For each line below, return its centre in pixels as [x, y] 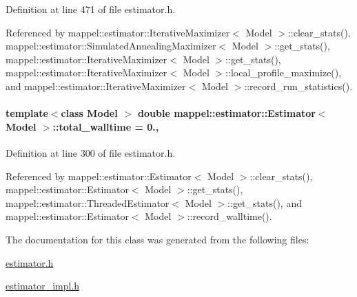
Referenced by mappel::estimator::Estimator [99, 176]
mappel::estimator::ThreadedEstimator [88, 202]
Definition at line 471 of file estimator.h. [91, 9]
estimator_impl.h [43, 286]
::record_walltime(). [229, 216]
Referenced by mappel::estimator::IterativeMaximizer [118, 32]
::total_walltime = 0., [106, 126]
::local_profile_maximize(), [284, 73]
